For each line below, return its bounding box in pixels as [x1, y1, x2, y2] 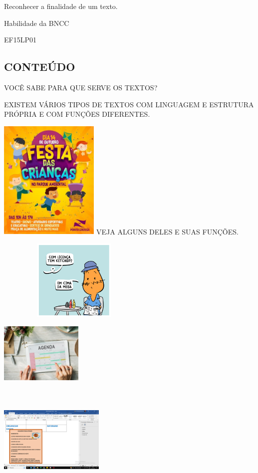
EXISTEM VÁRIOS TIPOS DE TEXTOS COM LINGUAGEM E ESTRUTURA [4, 99, 254, 109]
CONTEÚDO [4, 59, 75, 74]
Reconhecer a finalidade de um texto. [4, 1, 118, 11]
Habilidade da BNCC [4, 17, 69, 28]
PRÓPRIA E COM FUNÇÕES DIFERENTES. [4, 109, 150, 119]
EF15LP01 [4, 34, 36, 45]
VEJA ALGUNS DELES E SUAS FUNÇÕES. [96, 226, 239, 236]
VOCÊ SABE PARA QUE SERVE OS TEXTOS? [4, 82, 158, 92]
